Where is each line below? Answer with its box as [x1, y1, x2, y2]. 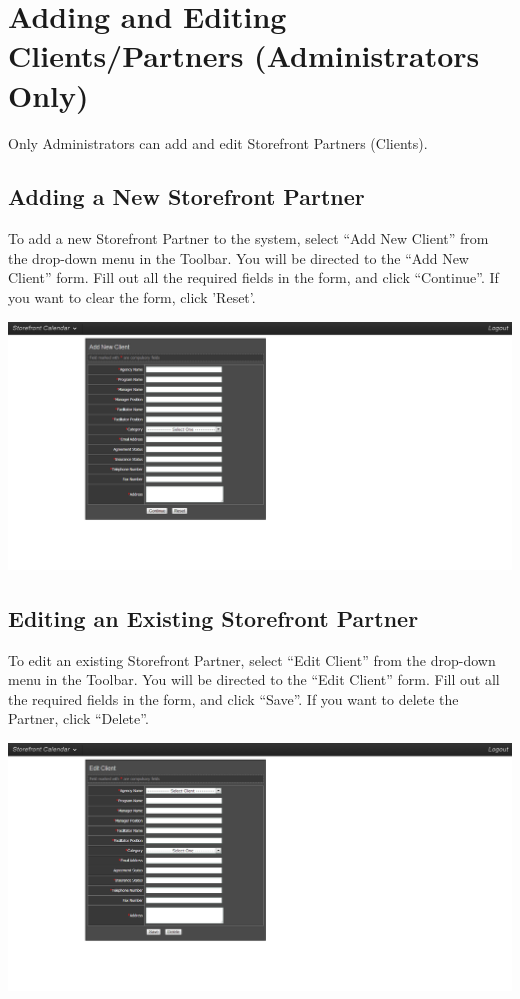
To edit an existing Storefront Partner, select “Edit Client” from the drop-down [8, 649, 496, 670]
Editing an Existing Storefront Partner [8, 602, 419, 633]
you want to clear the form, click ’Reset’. [8, 287, 256, 308]
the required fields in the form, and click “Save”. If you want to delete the [8, 688, 459, 709]
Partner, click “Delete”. [8, 708, 149, 729]
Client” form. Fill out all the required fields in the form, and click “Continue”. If [8, 267, 499, 288]
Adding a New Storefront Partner [8, 181, 365, 212]
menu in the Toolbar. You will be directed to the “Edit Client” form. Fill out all [8, 669, 500, 690]
